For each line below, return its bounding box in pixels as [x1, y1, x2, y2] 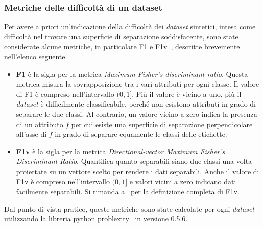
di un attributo [16, 118, 63, 129]
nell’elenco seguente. [4, 51, 67, 61]
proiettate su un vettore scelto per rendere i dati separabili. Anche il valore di [16, 166, 259, 176]
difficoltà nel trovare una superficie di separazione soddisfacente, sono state [4, 31, 238, 42]
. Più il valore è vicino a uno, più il [132, 88, 242, 99]
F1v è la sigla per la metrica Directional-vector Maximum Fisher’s [16, 146, 225, 156]
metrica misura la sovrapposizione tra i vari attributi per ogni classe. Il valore [16, 78, 259, 89]
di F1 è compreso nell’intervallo [16, 88, 114, 99]
